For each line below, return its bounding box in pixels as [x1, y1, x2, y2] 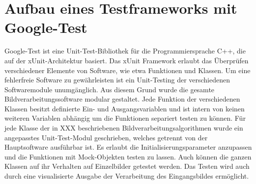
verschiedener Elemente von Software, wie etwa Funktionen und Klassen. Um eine [4, 65, 251, 75]
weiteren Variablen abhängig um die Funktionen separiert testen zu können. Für [4, 113, 246, 123]
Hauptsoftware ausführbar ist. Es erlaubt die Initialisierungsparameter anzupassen [4, 142, 252, 152]
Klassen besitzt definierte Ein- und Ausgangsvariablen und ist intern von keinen [4, 103, 245, 113]
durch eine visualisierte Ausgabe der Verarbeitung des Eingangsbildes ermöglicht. [4, 171, 249, 181]
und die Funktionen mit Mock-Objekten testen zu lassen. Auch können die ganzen [4, 151, 252, 161]
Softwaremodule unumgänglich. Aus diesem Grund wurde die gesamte [4, 84, 215, 94]
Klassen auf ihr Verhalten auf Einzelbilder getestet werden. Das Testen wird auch [4, 161, 250, 171]
